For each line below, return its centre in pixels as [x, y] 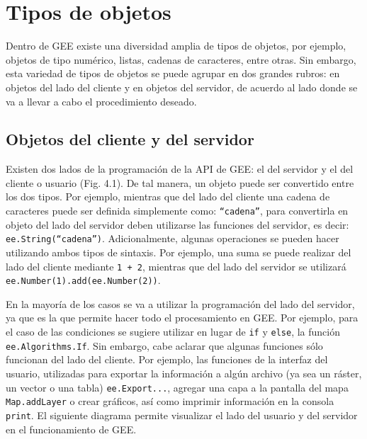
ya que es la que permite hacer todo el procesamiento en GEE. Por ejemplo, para [182, 318]
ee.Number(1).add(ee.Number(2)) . [83, 280]
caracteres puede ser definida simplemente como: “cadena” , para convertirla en [177, 211]
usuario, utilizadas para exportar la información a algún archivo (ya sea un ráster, [184, 373]
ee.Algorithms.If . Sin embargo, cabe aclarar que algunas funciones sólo [164, 345]
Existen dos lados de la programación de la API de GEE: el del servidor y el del [180, 169]
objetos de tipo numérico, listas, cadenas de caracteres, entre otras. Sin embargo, [181, 59]
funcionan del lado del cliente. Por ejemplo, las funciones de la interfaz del [167, 359]
